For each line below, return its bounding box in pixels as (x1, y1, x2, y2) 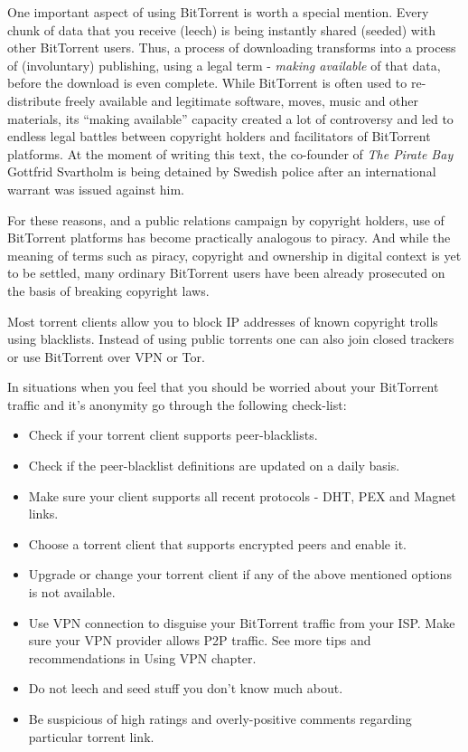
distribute (7, 90, 61, 109)
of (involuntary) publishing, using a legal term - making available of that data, (7, 55, 441, 74)
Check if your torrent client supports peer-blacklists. (28, 425, 318, 444)
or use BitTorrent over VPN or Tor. (7, 347, 205, 366)
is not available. (28, 583, 116, 602)
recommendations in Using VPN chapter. (28, 648, 257, 667)
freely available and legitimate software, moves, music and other (64, 90, 419, 109)
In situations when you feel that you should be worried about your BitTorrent (7, 377, 439, 396)
